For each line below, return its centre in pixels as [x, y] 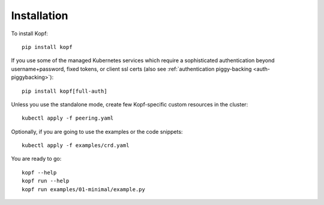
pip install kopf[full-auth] [64, 91]
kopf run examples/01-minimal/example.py [83, 189]
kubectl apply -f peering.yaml [68, 118]
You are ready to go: [36, 159]
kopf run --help [46, 181]
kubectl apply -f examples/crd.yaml [76, 146]
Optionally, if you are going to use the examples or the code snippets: [97, 131]
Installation [40, 16]
